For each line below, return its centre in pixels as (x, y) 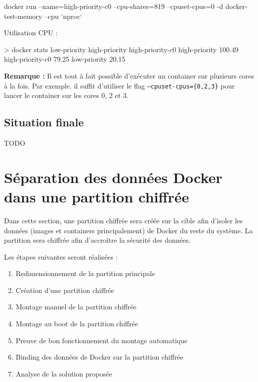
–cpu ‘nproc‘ (63, 16)
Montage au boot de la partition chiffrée (77, 324)
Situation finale (44, 122)
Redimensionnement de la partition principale (85, 273)
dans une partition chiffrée (97, 196)
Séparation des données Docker (113, 177)
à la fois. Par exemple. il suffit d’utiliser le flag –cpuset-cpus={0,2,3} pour (120, 85)
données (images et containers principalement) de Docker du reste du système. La (129, 230)
